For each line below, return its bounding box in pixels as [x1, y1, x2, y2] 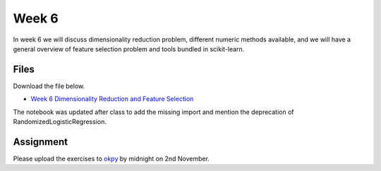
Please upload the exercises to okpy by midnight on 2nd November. [13, 154, 210, 163]
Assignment [13, 136, 68, 148]
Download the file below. [13, 82, 85, 90]
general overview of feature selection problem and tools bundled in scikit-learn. [13, 44, 245, 53]
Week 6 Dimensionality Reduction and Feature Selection [30, 95, 194, 103]
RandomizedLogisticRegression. [13, 118, 107, 126]
